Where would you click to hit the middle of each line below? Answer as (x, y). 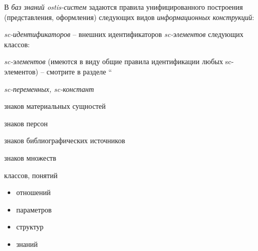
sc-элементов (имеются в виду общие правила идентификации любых (114, 61)
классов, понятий (31, 175)
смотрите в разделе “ (79, 71)
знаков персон (26, 123)
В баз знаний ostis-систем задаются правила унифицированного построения (124, 7)
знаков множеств (30, 157)
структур (30, 227)
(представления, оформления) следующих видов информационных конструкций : (129, 17)
